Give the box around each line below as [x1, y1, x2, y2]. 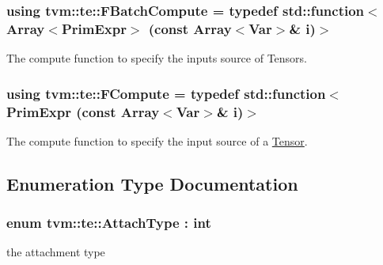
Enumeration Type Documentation [6, 171, 298, 195]
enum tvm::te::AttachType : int [6, 213, 211, 233]
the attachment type [6, 244, 105, 260]
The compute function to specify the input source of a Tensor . [6, 132, 308, 149]
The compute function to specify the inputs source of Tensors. [6, 50, 308, 66]
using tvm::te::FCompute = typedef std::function [6, 83, 326, 103]
